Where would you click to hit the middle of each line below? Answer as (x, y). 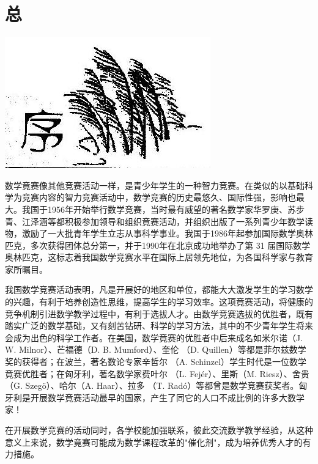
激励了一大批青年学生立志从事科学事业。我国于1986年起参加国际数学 (159, 233)
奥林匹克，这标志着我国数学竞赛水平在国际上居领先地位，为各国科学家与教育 (159, 257)
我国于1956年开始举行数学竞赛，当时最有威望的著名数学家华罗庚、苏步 (163, 209)
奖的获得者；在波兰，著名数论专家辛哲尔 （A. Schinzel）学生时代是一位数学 (156, 362)
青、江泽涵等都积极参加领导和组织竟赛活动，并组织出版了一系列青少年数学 (155, 221)
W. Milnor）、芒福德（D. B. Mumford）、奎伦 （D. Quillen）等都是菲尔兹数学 (156, 349)
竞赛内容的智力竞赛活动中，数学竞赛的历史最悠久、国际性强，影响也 (159, 197)
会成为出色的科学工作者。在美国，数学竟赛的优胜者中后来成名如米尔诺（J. (154, 337)
